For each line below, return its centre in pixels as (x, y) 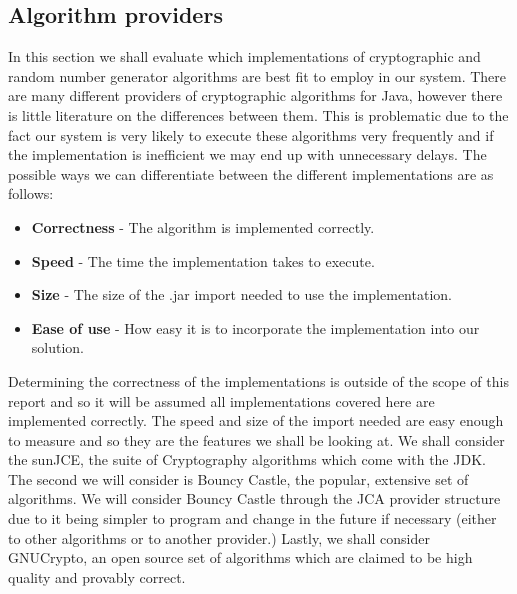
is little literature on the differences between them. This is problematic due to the (258, 114)
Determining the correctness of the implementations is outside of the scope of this (258, 380)
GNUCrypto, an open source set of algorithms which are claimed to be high (240, 557)
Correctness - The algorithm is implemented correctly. (203, 226)
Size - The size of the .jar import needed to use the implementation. (241, 294)
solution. (58, 347)
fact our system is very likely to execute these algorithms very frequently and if (251, 134)
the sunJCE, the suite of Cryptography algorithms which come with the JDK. (247, 459)
